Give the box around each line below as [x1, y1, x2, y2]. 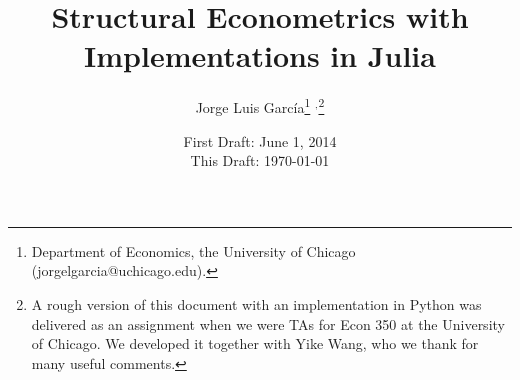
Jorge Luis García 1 [195, 94, 311, 117]
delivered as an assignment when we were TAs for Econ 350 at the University [31, 313, 505, 334]
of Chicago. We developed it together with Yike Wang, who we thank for [31, 333, 479, 354]
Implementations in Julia [84, 35, 436, 76]
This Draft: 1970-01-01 [190, 150, 330, 171]
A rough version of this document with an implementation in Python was [31, 293, 482, 314]
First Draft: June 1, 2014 [183, 130, 337, 151]
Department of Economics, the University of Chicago [31, 240, 356, 261]
